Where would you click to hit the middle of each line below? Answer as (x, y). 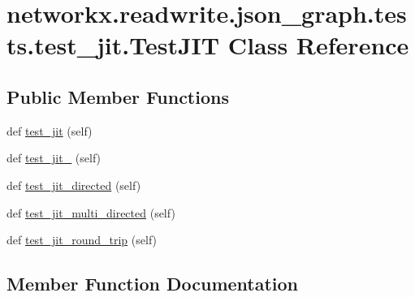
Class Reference (318, 45)
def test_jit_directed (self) (74, 185)
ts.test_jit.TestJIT (113, 45)
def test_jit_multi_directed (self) (91, 212)
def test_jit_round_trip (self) (82, 240)
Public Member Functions (118, 96)
